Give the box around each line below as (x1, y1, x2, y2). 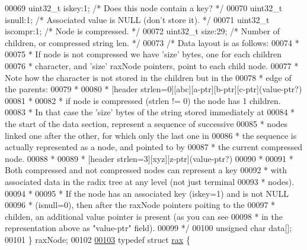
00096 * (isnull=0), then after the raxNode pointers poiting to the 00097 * (5, 199, 276, 211)
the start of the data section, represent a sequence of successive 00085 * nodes (5, 117, 288, 129)
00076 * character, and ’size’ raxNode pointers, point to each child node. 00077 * (5, 59, 299, 72)
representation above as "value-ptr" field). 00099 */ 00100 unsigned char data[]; (5, 222, 292, 234)
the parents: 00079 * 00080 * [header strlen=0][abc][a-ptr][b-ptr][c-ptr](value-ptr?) (5, 83, 302, 95)
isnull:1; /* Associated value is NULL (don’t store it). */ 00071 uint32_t (5, 13, 270, 25)
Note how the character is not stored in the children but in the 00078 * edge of (5, 71, 292, 83)
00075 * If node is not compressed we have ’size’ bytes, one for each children (5, 48, 282, 60)
